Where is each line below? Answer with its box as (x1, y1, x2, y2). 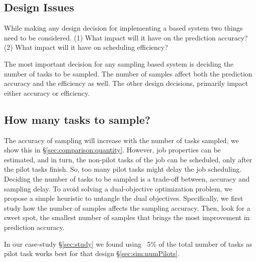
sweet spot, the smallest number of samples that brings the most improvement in (4, 212, 250, 223)
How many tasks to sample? (4, 112, 151, 127)
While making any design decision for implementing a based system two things (4, 23, 243, 33)
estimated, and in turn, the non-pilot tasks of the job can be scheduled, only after (4, 154, 252, 164)
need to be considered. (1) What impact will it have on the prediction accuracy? (4, 32, 248, 42)
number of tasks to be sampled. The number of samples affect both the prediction (4, 68, 253, 78)
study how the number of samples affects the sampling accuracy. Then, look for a (4, 202, 251, 213)
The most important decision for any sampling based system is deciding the (4, 58, 234, 69)
